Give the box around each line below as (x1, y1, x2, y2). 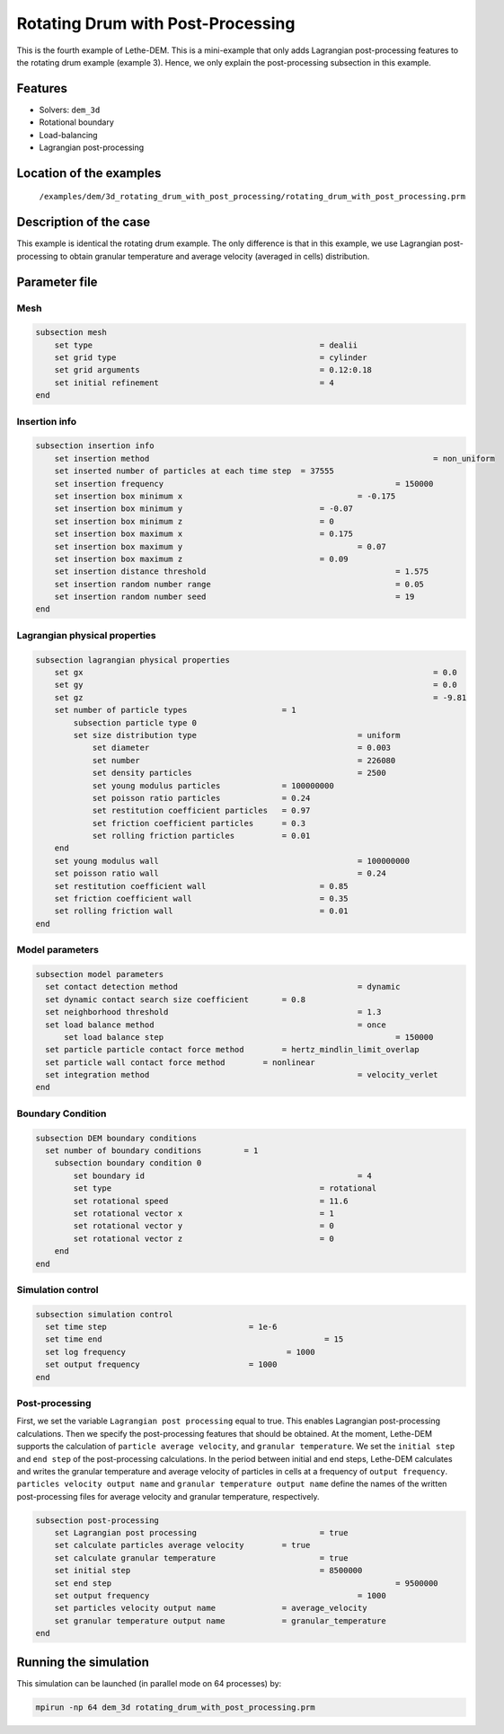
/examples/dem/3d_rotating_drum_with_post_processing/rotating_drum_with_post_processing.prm (39, 191, 466, 202)
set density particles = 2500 (92, 768, 386, 779)
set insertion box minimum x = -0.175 (54, 490, 396, 501)
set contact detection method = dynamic (45, 981, 401, 992)
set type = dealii (54, 339, 358, 350)
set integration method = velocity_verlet (45, 1069, 439, 1080)
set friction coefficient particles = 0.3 (92, 818, 306, 828)
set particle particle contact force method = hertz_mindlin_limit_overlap (45, 1044, 420, 1055)
